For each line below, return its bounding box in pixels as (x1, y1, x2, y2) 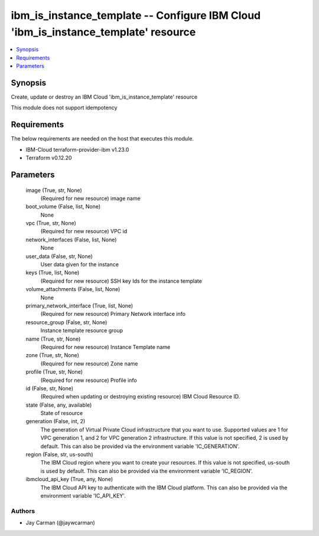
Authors (11, 506, 35, 515)
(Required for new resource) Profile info (40, 377, 137, 384)
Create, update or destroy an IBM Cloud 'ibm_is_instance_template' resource (11, 93, 198, 100)
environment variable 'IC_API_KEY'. (40, 492, 126, 499)
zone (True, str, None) (25, 352, 79, 359)
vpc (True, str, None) (25, 220, 77, 227)
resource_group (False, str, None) (25, 319, 108, 326)
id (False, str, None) (25, 384, 74, 392)
